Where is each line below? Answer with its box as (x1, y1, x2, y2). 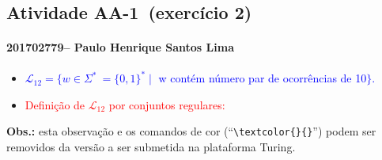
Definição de (25, 96, 85, 112)
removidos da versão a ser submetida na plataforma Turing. (6, 138, 296, 154)
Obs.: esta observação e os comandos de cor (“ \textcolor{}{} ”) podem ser (6, 123, 376, 139)
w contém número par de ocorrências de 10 (158, 70, 367, 86)
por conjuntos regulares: (108, 96, 225, 112)
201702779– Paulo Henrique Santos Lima (6, 39, 234, 55)
